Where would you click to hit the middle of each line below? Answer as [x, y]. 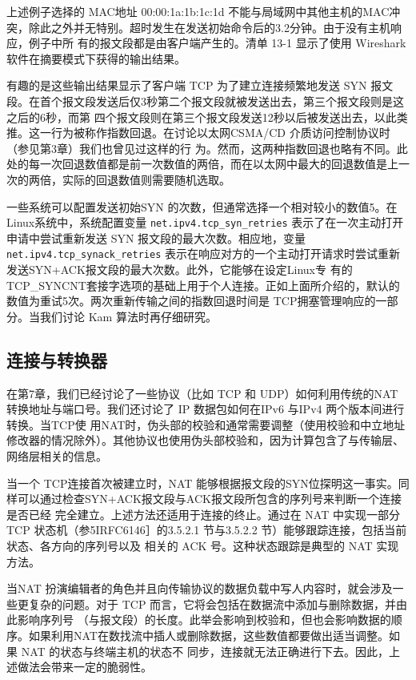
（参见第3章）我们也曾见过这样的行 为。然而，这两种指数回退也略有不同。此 [207, 148]
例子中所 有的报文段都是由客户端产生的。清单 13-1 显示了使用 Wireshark [217, 43]
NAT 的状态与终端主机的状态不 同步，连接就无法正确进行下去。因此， [205, 651]
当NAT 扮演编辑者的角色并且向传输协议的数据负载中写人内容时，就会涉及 [200, 588]
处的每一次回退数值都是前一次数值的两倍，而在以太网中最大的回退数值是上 [202, 164]
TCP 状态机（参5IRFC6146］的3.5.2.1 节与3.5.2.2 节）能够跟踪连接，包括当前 [207, 530]
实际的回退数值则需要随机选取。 [146, 179]
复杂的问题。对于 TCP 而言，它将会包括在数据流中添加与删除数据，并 [212, 604]
